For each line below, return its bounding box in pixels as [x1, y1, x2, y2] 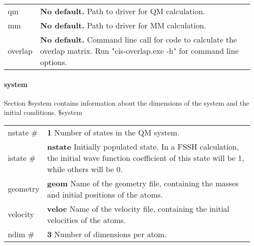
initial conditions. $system [4, 107, 83, 117]
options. [40, 56, 67, 67]
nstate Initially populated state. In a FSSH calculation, [47, 140, 239, 152]
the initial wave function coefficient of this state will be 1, [47, 152, 244, 163]
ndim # [8, 228, 35, 240]
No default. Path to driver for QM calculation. [40, 5, 205, 17]
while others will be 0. [47, 163, 123, 175]
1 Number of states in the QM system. [47, 126, 180, 138]
